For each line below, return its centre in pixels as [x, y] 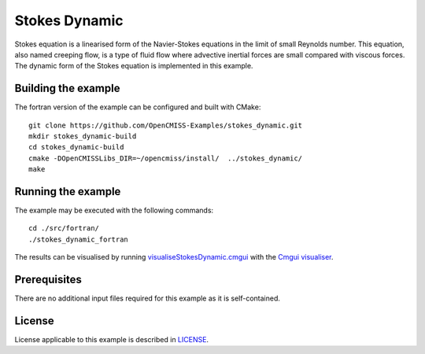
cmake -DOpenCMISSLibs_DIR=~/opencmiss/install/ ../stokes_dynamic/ [166, 158]
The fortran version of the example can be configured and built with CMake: [138, 107]
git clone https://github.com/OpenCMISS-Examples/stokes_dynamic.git [166, 125]
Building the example [67, 88]
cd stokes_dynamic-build [76, 147]
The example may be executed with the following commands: [114, 210]
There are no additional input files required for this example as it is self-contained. [148, 298]
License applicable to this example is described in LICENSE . [111, 340]
